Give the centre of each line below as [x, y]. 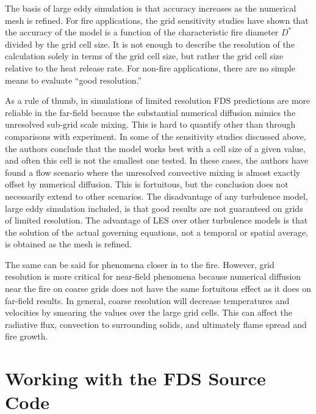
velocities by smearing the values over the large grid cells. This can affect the [149, 312]
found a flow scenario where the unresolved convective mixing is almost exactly [153, 172]
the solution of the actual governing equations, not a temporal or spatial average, [157, 232]
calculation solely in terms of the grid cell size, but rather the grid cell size [144, 56]
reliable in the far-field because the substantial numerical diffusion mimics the [150, 112]
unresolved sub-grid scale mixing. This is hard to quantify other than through [150, 124]
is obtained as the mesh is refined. [68, 244]
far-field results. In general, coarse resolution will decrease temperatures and [147, 300]
